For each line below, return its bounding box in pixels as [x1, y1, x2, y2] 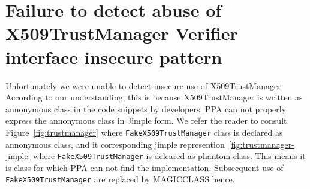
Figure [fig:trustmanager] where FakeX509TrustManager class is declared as [5, 126, 283, 138]
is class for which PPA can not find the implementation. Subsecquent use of [5, 161, 284, 173]
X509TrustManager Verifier [5, 21, 238, 45]
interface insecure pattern [5, 44, 222, 69]
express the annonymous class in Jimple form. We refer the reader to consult [5, 114, 287, 127]
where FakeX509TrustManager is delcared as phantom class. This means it [33, 150, 306, 162]
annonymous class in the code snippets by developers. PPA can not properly [5, 102, 287, 115]
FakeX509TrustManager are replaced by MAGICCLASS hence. [5, 173, 235, 185]
